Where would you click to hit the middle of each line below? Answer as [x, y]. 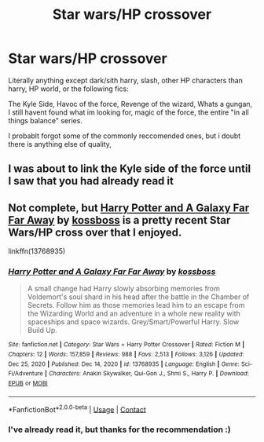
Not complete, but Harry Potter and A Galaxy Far [129, 208]
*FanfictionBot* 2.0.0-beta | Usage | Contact [77, 408]
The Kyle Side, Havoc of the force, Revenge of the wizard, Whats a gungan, [130, 104]
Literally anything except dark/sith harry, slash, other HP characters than [126, 80]
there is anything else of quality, [60, 144]
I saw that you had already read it [91, 181]
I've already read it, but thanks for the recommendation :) [119, 429]
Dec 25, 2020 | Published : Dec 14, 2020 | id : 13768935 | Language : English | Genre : [124, 364]
